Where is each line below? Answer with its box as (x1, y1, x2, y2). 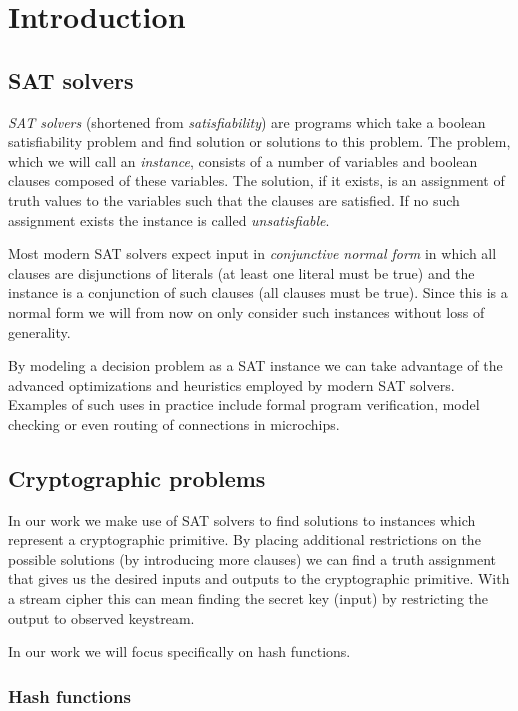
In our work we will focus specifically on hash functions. (8, 641, 351, 662)
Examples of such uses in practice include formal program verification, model (8, 394, 480, 415)
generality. (8, 321, 71, 342)
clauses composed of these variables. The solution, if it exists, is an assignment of (8, 170, 505, 191)
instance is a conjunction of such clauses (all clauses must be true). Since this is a (8, 282, 508, 303)
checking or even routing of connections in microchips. (8, 413, 340, 434)
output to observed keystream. (8, 607, 195, 628)
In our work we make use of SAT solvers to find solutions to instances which (8, 509, 476, 530)
